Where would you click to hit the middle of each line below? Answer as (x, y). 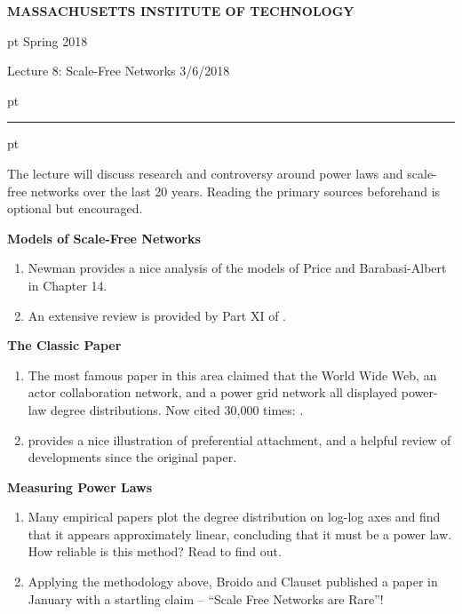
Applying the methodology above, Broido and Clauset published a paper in (233, 582)
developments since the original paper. (132, 457)
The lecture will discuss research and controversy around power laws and (205, 173)
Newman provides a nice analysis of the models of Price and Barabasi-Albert (237, 268)
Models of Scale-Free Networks (104, 238)
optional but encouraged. (75, 208)
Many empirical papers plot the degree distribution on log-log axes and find (234, 517)
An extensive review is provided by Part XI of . (157, 315)
